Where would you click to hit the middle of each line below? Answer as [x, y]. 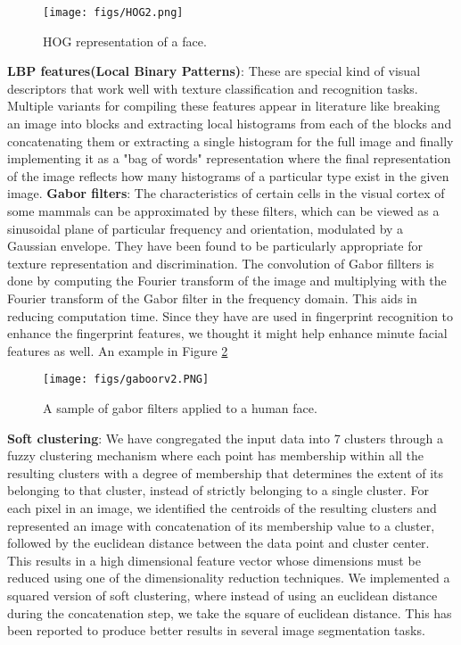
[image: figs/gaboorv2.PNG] [126, 380]
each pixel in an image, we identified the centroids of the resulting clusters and [222, 507]
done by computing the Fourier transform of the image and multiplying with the [227, 281]
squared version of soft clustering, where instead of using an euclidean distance [222, 595]
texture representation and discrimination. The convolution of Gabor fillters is [221, 263]
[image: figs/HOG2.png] [113, 12]
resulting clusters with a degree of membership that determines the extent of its [226, 472]
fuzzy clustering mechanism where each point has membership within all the [216, 455]
